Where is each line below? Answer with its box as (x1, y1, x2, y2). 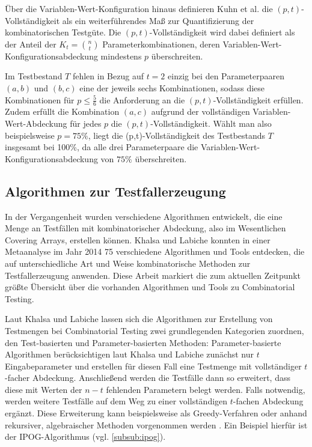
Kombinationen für (5, 93, 75, 106)
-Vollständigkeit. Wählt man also (150, 117, 272, 129)
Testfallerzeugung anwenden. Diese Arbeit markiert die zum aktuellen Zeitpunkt (5, 269, 301, 281)
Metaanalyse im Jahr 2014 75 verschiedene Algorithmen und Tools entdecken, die (5, 245, 305, 258)
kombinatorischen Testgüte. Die (5, 26, 121, 38)
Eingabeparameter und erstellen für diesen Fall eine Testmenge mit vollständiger (5, 359, 302, 372)
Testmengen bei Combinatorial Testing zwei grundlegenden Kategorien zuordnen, (5, 324, 304, 336)
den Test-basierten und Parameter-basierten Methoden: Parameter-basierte (5, 336, 281, 348)
